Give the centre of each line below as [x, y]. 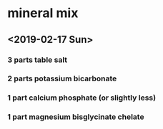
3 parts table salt [38, 60]
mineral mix [43, 13]
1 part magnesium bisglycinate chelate [76, 117]
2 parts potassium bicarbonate [62, 78]
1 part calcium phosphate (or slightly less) [81, 98]
